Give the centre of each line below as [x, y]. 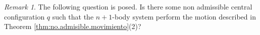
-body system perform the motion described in [184, 16]
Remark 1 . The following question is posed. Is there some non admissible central [128, 6]
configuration [24, 16]
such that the [73, 16]
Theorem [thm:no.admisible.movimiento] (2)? [73, 26]
